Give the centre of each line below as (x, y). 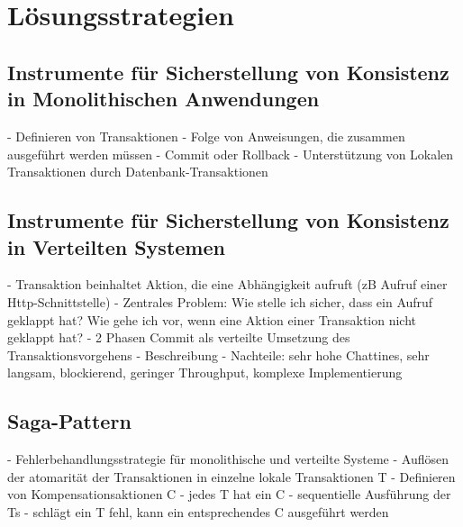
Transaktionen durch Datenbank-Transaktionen (138, 172)
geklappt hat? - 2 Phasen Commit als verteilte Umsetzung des (179, 337)
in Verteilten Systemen (116, 246)
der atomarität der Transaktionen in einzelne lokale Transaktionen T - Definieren (231, 476)
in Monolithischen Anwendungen (163, 99)
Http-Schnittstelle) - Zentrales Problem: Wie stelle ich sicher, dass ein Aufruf (220, 301)
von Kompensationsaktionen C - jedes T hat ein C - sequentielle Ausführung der (229, 494)
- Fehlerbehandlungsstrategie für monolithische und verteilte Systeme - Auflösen (228, 459)
